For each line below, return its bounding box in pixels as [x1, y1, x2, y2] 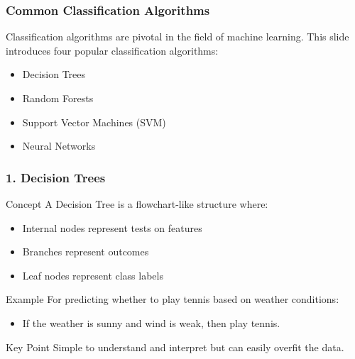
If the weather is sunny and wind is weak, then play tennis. [22, 315, 280, 330]
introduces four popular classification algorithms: [6, 43, 219, 57]
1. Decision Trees [6, 168, 106, 186]
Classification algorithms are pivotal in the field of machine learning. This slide [6, 29, 349, 44]
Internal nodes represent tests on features [22, 220, 202, 235]
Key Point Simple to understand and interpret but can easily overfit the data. [6, 339, 344, 354]
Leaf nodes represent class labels [22, 267, 163, 282]
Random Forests [22, 91, 94, 105]
